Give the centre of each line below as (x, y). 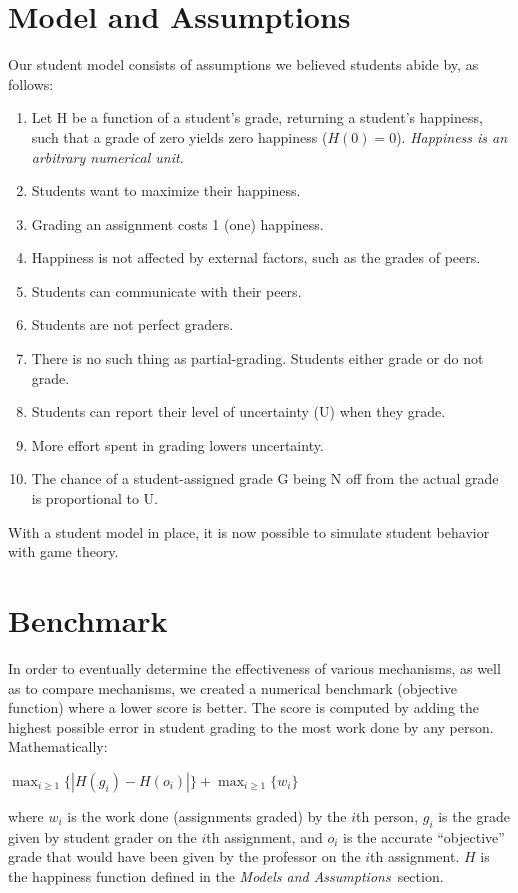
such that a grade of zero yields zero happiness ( (179, 136)
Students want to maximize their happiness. (166, 190)
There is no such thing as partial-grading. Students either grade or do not (257, 358)
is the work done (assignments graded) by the (207, 815)
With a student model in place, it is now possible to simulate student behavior (249, 531)
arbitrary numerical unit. (107, 156)
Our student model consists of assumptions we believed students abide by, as (243, 64)
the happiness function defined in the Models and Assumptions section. (226, 875)
